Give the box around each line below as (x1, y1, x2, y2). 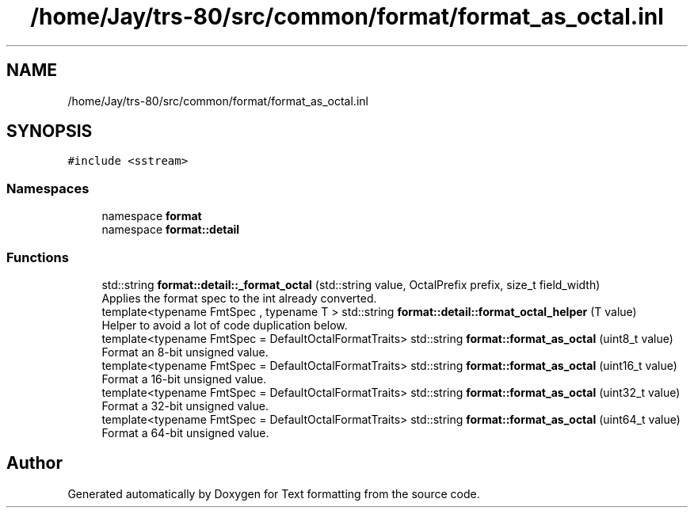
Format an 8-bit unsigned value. (101, 345, 269, 359)
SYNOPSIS (6, 121, 93, 142)
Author (6, 453, 63, 474)
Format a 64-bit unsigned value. (101, 425, 269, 440)
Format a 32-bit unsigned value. (101, 398, 269, 413)
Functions (6, 249, 69, 265)
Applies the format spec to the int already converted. (101, 291, 377, 305)
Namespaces (6, 180, 90, 196)
